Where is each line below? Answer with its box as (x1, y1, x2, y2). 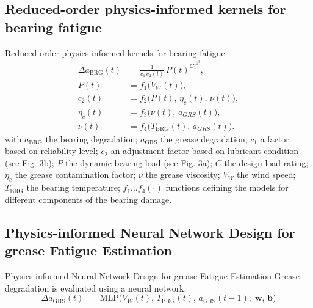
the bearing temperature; (26, 181, 120, 194)
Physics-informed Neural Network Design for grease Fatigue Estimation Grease (5, 269, 300, 282)
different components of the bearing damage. (5, 193, 172, 205)
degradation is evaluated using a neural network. (5, 281, 187, 294)
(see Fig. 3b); (5, 156, 54, 169)
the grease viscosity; (145, 168, 220, 181)
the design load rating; (224, 156, 309, 169)
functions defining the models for (165, 181, 289, 194)
